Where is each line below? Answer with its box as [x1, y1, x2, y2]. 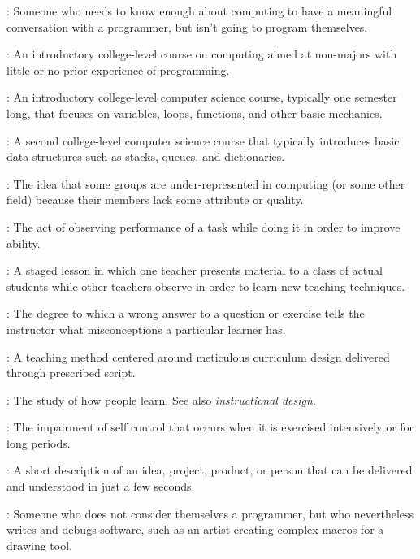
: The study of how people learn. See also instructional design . [6, 391, 316, 408]
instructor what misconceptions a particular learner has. [6, 320, 286, 337]
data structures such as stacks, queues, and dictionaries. [6, 148, 285, 165]
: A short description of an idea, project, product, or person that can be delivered [6, 461, 413, 479]
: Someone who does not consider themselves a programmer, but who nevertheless [6, 505, 414, 522]
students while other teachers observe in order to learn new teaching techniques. [6, 277, 405, 294]
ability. [6, 234, 41, 251]
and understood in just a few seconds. [6, 478, 195, 495]
